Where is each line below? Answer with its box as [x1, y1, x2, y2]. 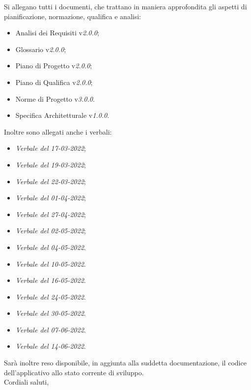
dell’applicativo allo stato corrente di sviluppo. [4, 367, 144, 377]
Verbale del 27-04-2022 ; [15, 209, 86, 219]
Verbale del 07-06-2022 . [15, 324, 86, 334]
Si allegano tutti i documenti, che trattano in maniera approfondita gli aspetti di [4, 1, 247, 11]
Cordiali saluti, [4, 377, 49, 387]
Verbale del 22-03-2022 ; [15, 176, 86, 186]
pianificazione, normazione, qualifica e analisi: [4, 11, 141, 21]
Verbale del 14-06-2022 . [15, 341, 86, 351]
